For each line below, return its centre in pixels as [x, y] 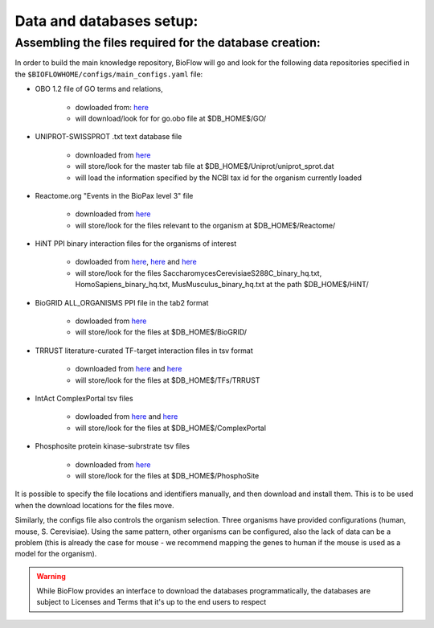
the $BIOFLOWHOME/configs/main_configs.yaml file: [109, 74]
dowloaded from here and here [127, 417]
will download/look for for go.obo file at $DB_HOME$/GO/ [171, 118]
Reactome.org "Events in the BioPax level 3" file [114, 195]
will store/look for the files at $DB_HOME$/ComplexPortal [171, 428]
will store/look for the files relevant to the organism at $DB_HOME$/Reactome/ [205, 225]
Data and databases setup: [106, 21]
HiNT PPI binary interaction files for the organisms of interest [136, 244]
